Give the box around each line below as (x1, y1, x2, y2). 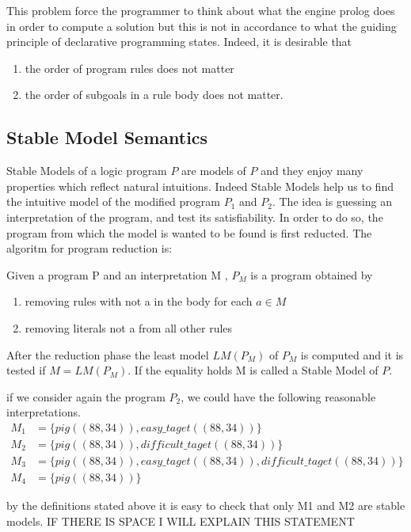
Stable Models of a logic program (6, 162, 167, 179)
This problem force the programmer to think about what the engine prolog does (6, 2, 395, 18)
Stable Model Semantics (6, 125, 208, 150)
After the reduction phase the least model (6, 346, 209, 363)
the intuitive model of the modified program (6, 193, 220, 210)
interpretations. (6, 404, 81, 420)
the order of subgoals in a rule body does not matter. (25, 86, 284, 103)
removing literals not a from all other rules (25, 319, 233, 336)
